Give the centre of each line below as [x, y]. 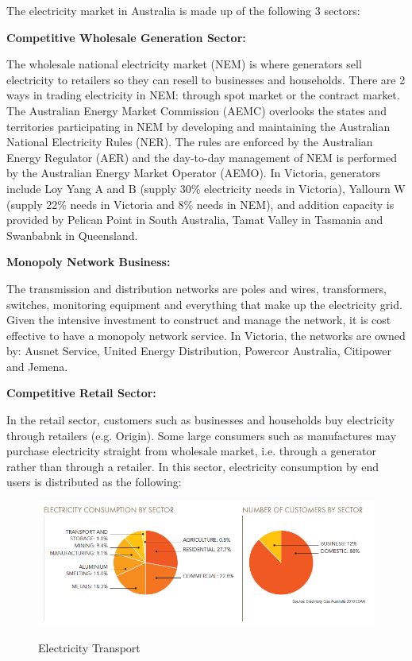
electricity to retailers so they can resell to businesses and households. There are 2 [206, 79]
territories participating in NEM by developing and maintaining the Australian [198, 126]
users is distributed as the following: [94, 482]
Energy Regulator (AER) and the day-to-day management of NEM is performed [202, 157]
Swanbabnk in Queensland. [72, 235]
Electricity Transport [89, 648]
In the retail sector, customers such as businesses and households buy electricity [201, 420]
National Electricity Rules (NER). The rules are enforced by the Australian [190, 142]
